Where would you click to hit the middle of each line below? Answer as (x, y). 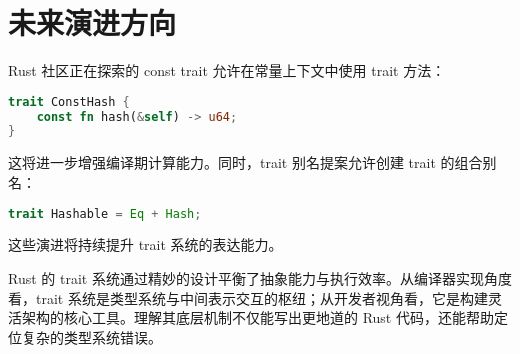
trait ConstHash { (69, 101)
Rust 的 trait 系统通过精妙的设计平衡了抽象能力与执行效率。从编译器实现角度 (260, 278)
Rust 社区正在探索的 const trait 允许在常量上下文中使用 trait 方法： (227, 70)
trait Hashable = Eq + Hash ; (105, 213)
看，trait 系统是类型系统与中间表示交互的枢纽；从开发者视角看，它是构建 (248, 297)
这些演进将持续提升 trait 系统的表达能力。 (145, 244)
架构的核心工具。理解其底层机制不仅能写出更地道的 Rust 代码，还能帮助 (257, 317)
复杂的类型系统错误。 (91, 336)
